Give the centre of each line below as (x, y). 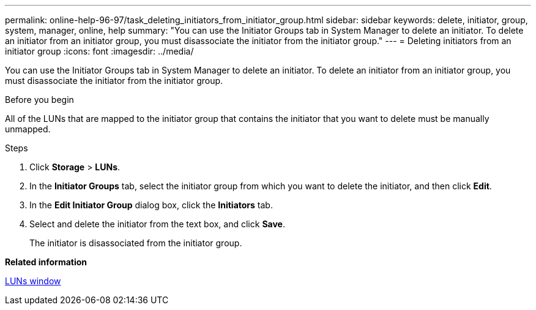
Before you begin (39, 100)
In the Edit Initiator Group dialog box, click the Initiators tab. (151, 205)
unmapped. (28, 129)
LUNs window (33, 281)
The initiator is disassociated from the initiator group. (136, 243)
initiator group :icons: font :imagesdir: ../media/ (99, 51)
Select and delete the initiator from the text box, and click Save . (157, 224)
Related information (46, 262)
